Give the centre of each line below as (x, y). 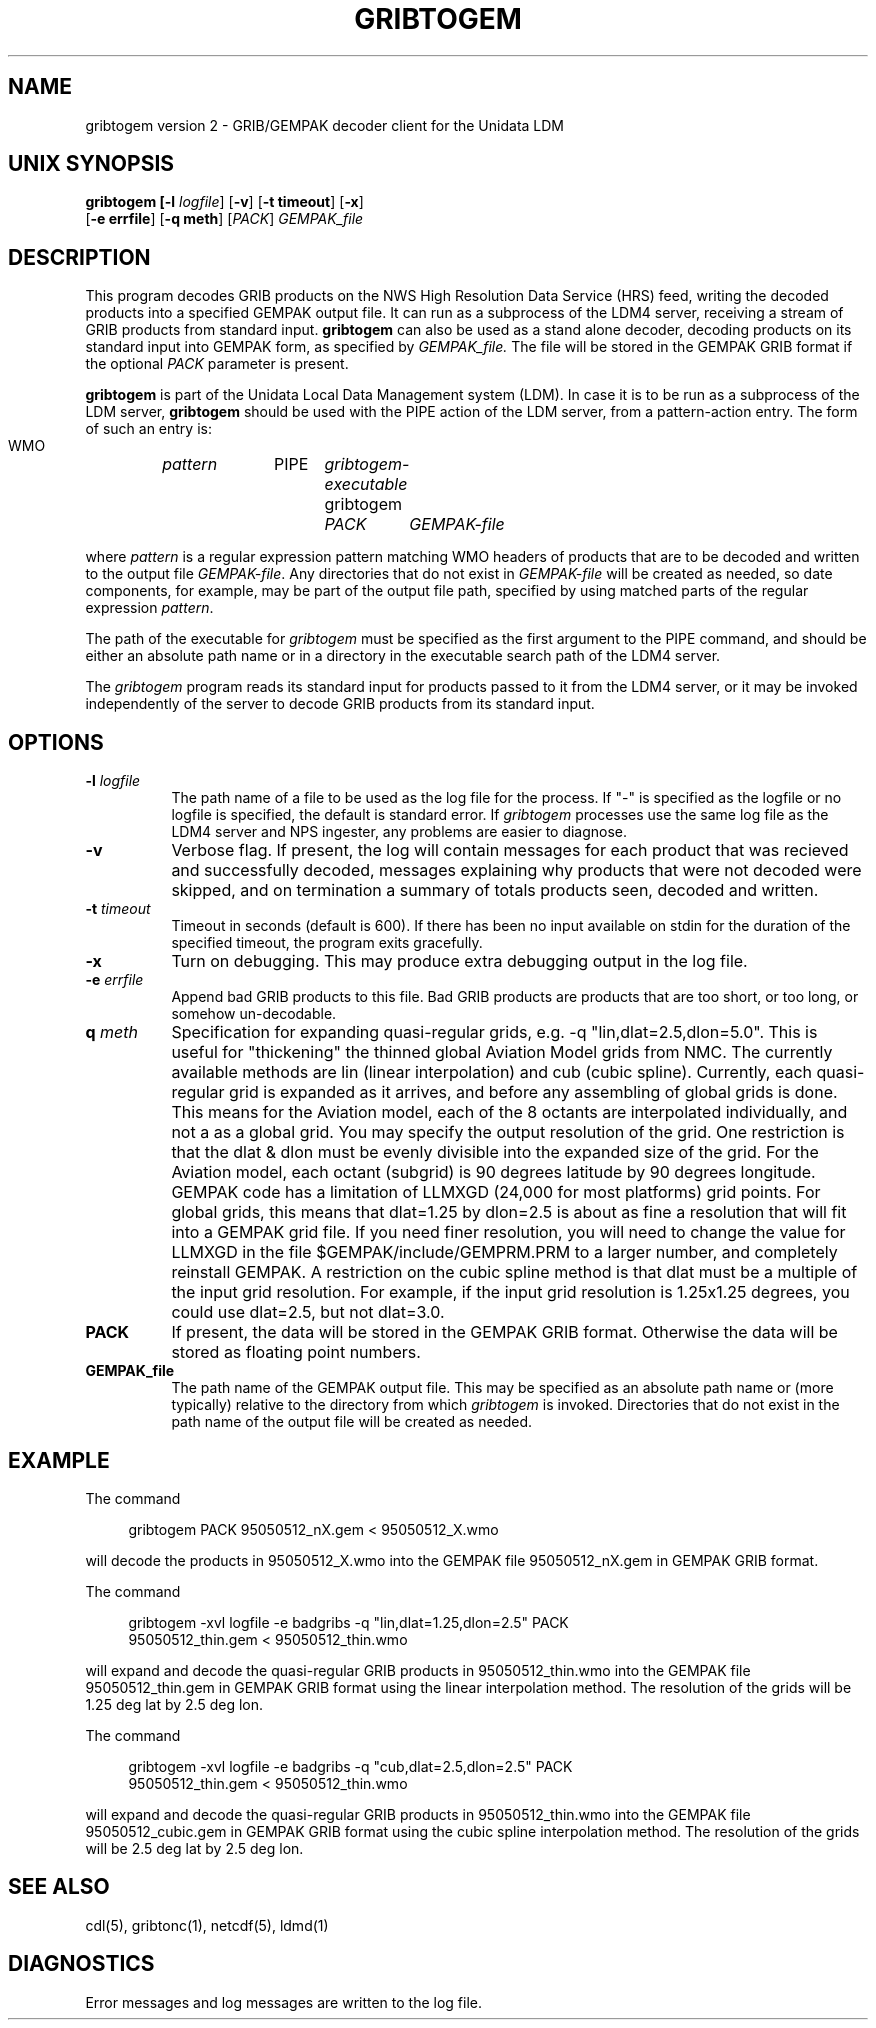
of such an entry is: (148, 429)
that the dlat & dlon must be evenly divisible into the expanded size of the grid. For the (495, 1152)
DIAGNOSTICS (81, 1964)
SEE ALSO (59, 1887)
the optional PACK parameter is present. (217, 364)
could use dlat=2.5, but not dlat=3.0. (308, 1312)
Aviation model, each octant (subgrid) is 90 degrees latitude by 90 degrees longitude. (493, 1172)
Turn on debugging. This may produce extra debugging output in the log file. (459, 961)
